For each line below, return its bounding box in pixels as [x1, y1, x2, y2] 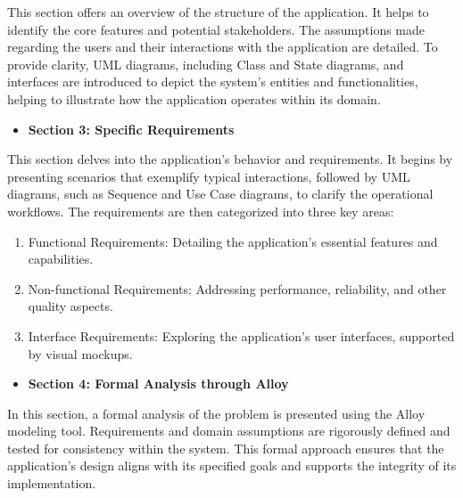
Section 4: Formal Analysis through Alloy [28, 374, 289, 393]
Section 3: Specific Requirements [28, 119, 235, 138]
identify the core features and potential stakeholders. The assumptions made [7, 20, 426, 38]
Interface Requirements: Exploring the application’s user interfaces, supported [28, 326, 455, 345]
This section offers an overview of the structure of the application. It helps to [7, 3, 429, 20]
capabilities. [28, 249, 94, 268]
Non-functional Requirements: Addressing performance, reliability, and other [28, 279, 447, 298]
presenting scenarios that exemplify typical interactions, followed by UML [7, 167, 410, 185]
